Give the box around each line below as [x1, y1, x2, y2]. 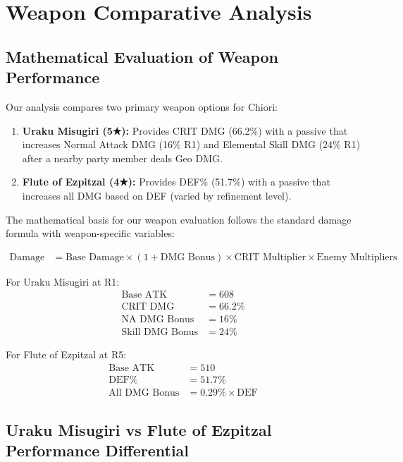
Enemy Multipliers [316, 252, 397, 262]
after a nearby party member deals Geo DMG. [22, 150, 223, 165]
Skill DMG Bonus [121, 327, 199, 338]
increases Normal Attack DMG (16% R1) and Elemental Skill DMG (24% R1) [22, 137, 361, 152]
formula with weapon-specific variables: [6, 226, 175, 241]
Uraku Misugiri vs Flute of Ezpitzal [6, 418, 272, 440]
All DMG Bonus [108, 388, 180, 399]
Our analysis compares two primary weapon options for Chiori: [6, 99, 278, 114]
